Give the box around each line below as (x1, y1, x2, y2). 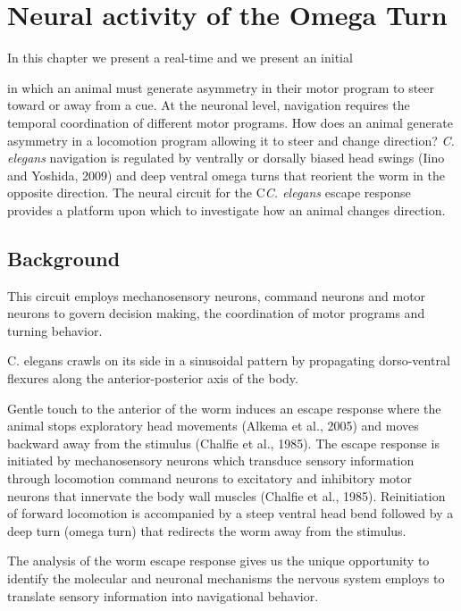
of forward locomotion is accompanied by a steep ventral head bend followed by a (7, 504, 454, 523)
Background (7, 244, 121, 272)
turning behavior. (7, 321, 103, 339)
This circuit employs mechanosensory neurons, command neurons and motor (7, 286, 426, 305)
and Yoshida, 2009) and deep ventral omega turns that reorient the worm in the (7, 165, 445, 184)
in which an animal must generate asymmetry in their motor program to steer (7, 78, 435, 96)
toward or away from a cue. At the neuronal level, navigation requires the (7, 96, 410, 114)
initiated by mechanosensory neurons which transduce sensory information (7, 451, 415, 470)
